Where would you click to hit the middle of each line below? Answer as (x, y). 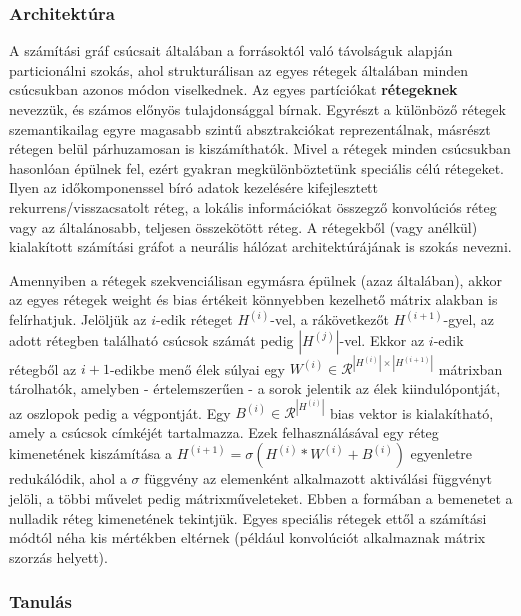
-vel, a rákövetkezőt (329, 319)
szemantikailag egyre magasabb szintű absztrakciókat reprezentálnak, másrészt (250, 128)
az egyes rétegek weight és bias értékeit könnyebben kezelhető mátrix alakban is (253, 299)
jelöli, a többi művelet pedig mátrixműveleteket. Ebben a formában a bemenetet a (261, 497)
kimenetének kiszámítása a (91, 453)
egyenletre (441, 453)
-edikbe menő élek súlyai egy (197, 368)
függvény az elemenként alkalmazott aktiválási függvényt (318, 478)
